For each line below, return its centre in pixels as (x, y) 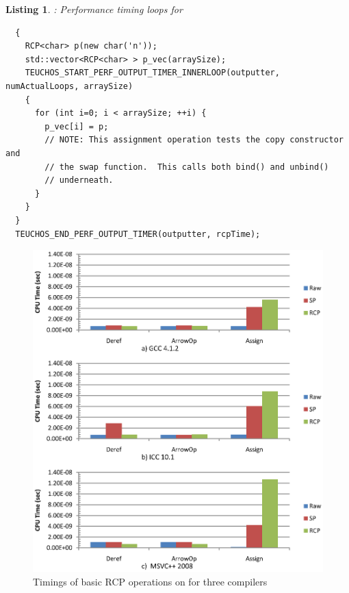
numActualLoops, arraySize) (69, 86)
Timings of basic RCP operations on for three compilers (150, 582)
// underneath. (79, 180)
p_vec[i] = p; (77, 126)
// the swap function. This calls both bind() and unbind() (187, 167)
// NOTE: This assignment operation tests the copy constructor (194, 140)
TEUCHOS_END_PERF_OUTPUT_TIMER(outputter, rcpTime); (138, 234)
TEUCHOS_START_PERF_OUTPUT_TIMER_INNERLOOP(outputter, (152, 73)
